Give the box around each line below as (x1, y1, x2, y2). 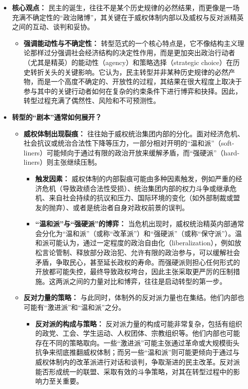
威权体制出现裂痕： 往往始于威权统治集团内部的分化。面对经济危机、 (23, 128, 245, 138)
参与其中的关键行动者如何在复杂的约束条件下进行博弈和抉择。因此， (23, 86, 242, 96)
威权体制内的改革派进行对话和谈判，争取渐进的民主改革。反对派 (35, 357, 240, 367)
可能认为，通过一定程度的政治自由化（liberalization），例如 (49, 238, 235, 248)
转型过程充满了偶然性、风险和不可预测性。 (23, 95, 160, 106)
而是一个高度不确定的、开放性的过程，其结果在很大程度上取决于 (37, 76, 242, 86)
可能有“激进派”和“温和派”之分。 (23, 302, 126, 312)
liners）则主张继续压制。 (23, 157, 101, 167)
